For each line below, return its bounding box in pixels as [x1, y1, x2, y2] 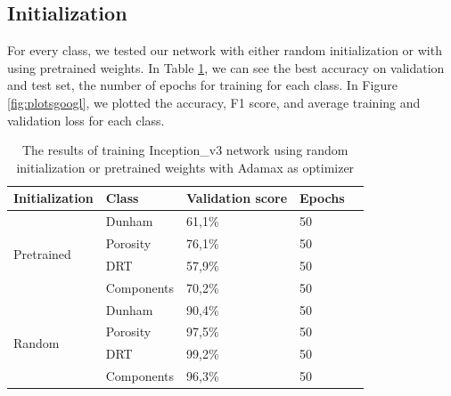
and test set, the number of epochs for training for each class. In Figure [7, 76, 398, 94]
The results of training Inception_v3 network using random [21, 141, 348, 159]
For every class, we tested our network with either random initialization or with [7, 41, 442, 60]
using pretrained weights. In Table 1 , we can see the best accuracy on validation [7, 58, 445, 77]
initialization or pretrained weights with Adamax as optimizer [16, 158, 355, 176]
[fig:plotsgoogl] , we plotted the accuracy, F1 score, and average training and [7, 93, 421, 111]
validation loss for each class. [7, 110, 165, 129]
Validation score [186, 189, 288, 207]
